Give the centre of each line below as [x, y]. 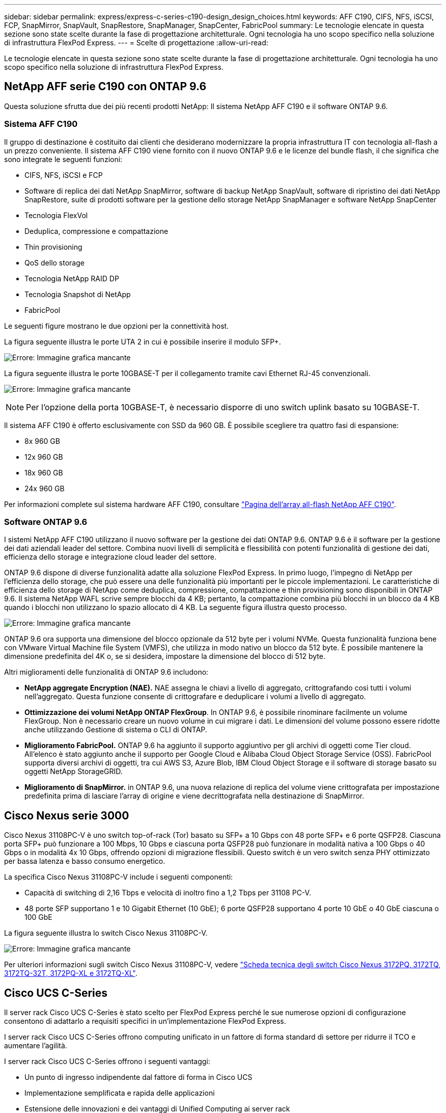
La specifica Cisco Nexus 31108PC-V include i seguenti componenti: [119, 877]
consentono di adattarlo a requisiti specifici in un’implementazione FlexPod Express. [145, 1021]
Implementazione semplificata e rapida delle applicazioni [120, 1093]
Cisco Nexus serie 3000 [67, 815]
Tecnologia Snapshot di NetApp [78, 294]
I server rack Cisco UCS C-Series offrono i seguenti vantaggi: [107, 1062]
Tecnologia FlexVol [56, 215]
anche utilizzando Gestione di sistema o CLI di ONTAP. [116, 730]
